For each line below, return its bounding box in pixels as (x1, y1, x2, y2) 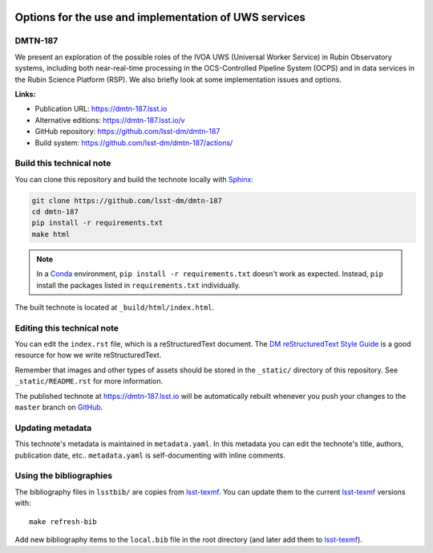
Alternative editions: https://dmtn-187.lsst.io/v (34, 115, 185, 124)
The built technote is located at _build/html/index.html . (14, 302, 215, 312)
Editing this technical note (14, 322, 119, 333)
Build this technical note (14, 157, 111, 169)
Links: (14, 89, 36, 99)
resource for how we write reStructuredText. (14, 350, 162, 360)
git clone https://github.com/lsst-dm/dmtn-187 (31, 196, 222, 205)
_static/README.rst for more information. (14, 376, 164, 386)
